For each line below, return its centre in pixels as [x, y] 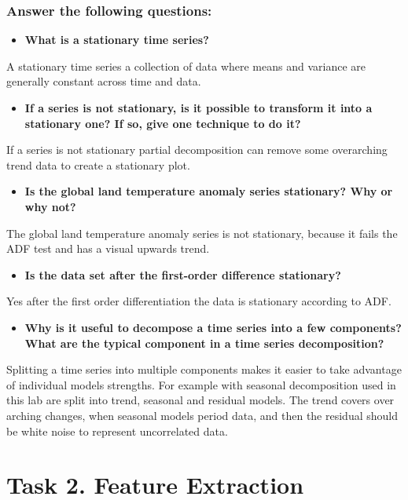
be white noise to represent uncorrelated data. [117, 431]
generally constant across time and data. [104, 81]
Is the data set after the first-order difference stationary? [183, 274]
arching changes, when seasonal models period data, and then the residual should [202, 415]
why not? [50, 206]
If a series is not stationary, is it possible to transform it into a [198, 108]
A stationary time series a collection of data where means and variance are [186, 66]
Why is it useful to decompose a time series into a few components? [213, 327]
